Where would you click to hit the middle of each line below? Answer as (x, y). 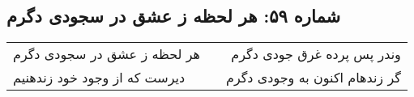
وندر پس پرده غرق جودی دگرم (316, 54)
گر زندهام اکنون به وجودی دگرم (314, 78)
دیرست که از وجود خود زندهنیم (99, 78)
